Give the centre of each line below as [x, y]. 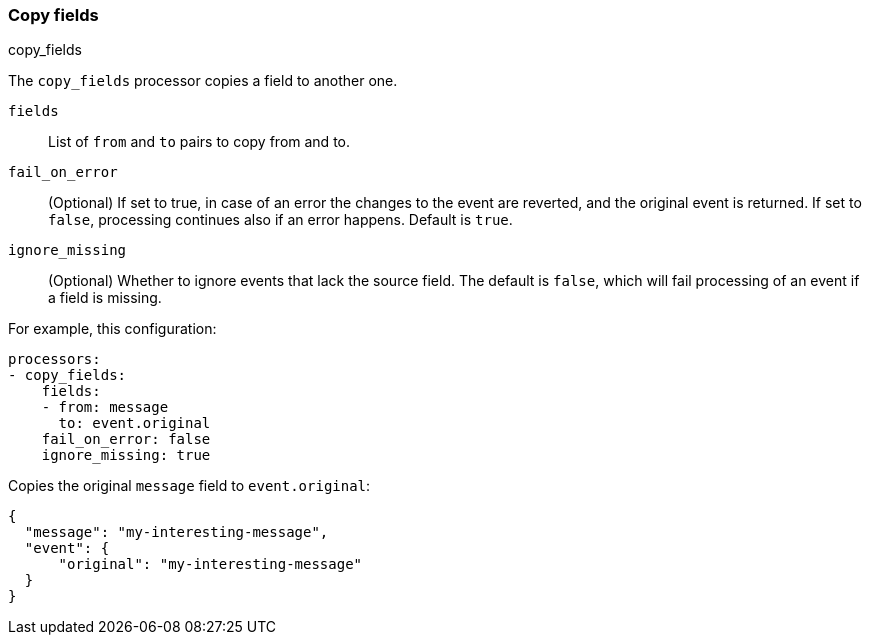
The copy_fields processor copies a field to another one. [203, 81]
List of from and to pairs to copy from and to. [199, 142]
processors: [54, 359]
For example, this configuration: [112, 329]
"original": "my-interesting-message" [210, 564]
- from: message [105, 407]
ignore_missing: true [126, 455]
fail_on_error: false [126, 439]
